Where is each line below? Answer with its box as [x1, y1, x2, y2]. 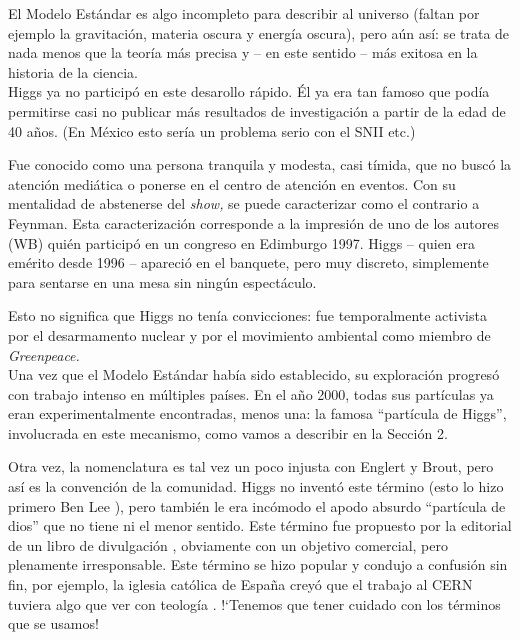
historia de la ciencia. [8, 61, 139, 82]
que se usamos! [8, 613, 99, 634]
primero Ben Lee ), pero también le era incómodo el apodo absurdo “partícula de [8, 495, 506, 516]
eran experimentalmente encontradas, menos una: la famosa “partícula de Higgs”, [8, 403, 507, 424]
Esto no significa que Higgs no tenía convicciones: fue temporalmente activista [8, 305, 487, 326]
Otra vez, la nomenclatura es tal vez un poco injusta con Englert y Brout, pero [8, 456, 494, 477]
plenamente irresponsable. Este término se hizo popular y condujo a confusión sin [8, 554, 508, 575]
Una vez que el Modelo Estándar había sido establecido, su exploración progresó [8, 364, 500, 385]
